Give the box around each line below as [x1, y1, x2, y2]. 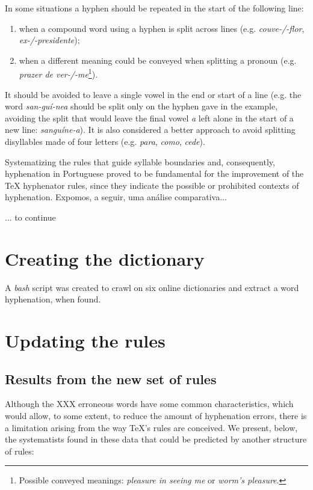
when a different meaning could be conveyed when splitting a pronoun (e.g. [19, 54, 297, 66]
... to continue [5, 210, 56, 223]
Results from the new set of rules [5, 369, 217, 388]
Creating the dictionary [5, 246, 205, 271]
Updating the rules [5, 328, 166, 353]
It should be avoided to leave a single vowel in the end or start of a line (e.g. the [5, 88, 302, 100]
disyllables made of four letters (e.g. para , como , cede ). [5, 135, 205, 147]
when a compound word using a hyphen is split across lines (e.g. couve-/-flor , [19, 22, 305, 34]
